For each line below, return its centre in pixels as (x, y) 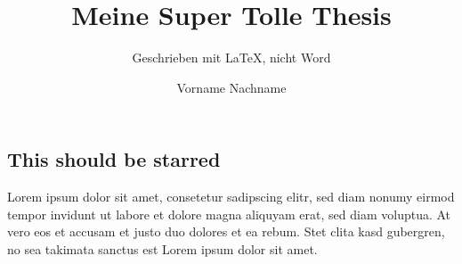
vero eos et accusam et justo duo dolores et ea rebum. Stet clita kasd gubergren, (226, 231)
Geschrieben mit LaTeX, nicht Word (231, 58)
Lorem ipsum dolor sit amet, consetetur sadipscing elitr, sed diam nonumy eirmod (231, 197)
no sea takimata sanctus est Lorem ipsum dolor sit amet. (162, 248)
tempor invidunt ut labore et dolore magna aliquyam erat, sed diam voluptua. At (229, 214)
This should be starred (114, 159)
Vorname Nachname (231, 87)
